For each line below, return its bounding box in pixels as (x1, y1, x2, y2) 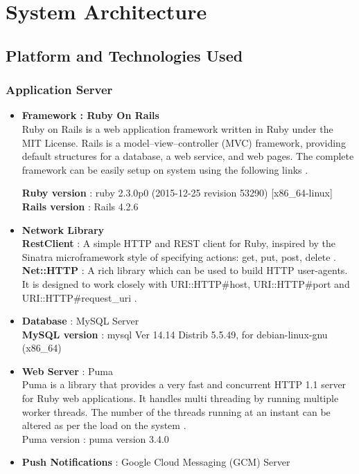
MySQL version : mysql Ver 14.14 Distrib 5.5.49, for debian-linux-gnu (21, 327, 328, 341)
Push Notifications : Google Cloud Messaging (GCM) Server (21, 455, 290, 469)
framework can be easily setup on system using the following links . (21, 162, 308, 176)
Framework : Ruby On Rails (21, 108, 159, 122)
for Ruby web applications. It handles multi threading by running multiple (21, 391, 339, 405)
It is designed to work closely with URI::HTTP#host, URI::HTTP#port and (21, 276, 350, 291)
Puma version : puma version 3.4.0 (21, 431, 169, 446)
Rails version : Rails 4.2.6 (21, 199, 139, 213)
